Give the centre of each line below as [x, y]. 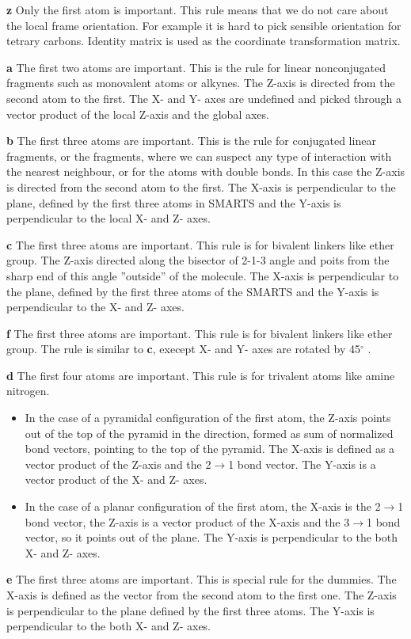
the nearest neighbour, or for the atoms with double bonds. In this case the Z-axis [206, 171]
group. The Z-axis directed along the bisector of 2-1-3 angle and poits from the [198, 260]
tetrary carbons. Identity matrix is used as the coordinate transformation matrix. [204, 41]
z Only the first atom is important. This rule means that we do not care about [198, 10]
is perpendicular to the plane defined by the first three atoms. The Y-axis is [190, 610]
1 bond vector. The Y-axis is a [302, 464]
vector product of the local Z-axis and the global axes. [138, 114]
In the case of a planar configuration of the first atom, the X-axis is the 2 [203, 506]
